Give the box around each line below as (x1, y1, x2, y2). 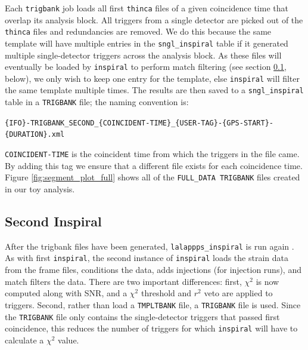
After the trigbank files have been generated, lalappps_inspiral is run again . (5, 240, 294, 252)
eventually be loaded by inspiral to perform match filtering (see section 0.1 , (5, 60, 287, 73)
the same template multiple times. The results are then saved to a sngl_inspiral (5, 84, 304, 96)
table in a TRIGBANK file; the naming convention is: (5, 96, 189, 108)
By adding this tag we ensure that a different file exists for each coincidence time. (5, 159, 303, 171)
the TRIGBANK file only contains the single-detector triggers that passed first (5, 310, 280, 323)
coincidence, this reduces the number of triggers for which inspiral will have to (5, 322, 298, 334)
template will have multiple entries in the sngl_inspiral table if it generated (5, 36, 288, 49)
